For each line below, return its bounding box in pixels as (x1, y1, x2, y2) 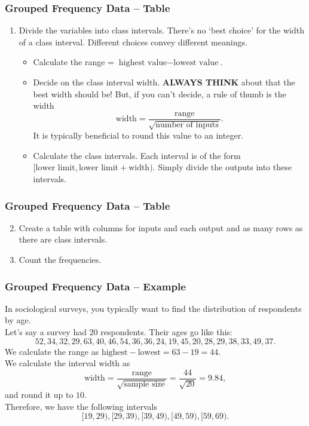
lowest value (173, 59, 219, 68)
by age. (5, 314, 31, 326)
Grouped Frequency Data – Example (5, 278, 186, 293)
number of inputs (155, 121, 219, 130)
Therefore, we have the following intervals (5, 400, 157, 412)
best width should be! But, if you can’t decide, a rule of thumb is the (33, 87, 286, 100)
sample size (124, 380, 165, 389)
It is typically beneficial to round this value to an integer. (33, 129, 244, 142)
